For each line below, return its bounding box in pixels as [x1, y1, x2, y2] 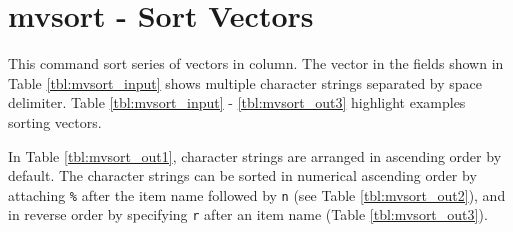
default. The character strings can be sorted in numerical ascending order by [8, 165, 477, 186]
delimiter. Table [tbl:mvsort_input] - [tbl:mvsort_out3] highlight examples [8, 92, 466, 113]
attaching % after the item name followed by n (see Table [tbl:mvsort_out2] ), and [8, 184, 506, 205]
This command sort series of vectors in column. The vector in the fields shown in [8, 53, 504, 74]
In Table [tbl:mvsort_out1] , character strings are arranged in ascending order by [8, 145, 502, 166]
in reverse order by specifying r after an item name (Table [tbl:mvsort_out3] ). [8, 204, 488, 225]
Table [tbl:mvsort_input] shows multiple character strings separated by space [8, 72, 483, 93]
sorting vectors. [8, 111, 102, 132]
